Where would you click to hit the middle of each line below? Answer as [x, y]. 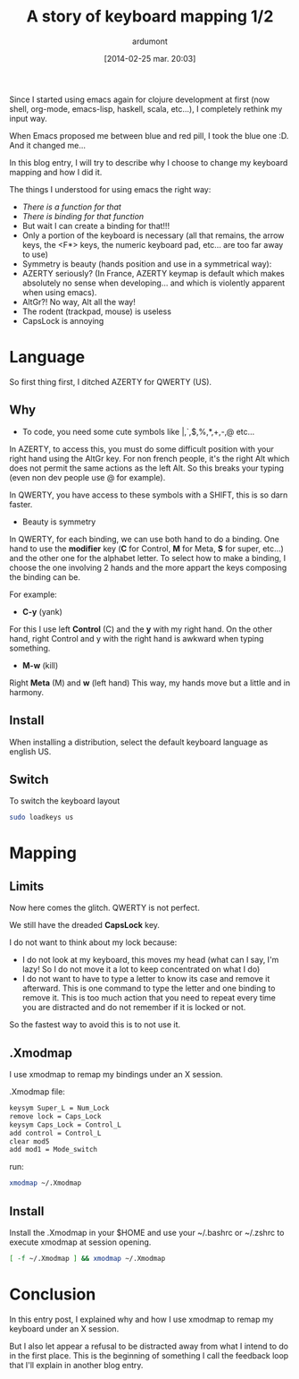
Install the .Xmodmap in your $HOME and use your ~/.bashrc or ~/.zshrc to [147, 1232]
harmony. [27, 692]
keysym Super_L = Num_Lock [59, 1108]
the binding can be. [45, 577]
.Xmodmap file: [37, 1092]
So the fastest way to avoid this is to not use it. [95, 1025]
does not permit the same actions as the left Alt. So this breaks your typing [146, 468]
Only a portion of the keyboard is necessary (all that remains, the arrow [153, 235]
